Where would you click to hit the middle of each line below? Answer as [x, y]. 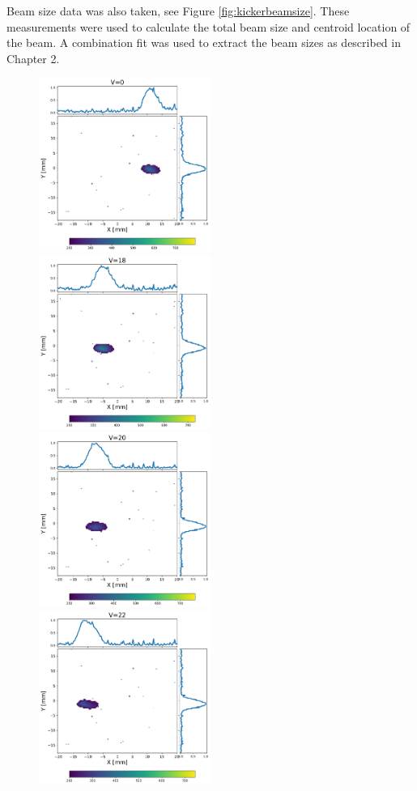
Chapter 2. [33, 58]
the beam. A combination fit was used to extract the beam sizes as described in [204, 43]
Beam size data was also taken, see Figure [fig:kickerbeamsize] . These [178, 11]
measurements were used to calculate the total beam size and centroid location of [208, 26]
